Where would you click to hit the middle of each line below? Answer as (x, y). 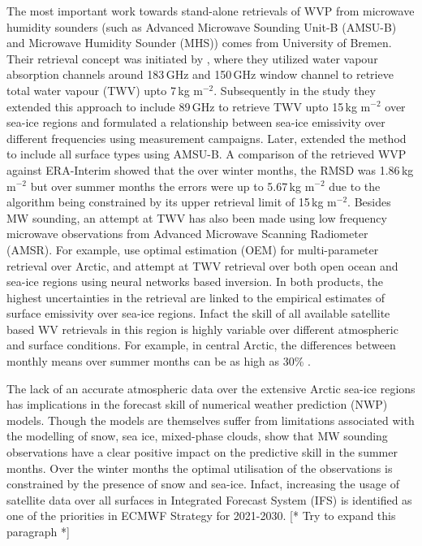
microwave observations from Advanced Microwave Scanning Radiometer (187, 234)
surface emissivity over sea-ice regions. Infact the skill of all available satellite (198, 313)
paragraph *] (38, 531)
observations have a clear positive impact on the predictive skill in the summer (202, 452)
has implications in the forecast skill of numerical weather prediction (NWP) (197, 404)
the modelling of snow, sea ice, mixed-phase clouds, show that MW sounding (197, 436)
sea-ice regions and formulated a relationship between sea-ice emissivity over (196, 122)
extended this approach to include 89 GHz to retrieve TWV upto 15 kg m (189, 106)
